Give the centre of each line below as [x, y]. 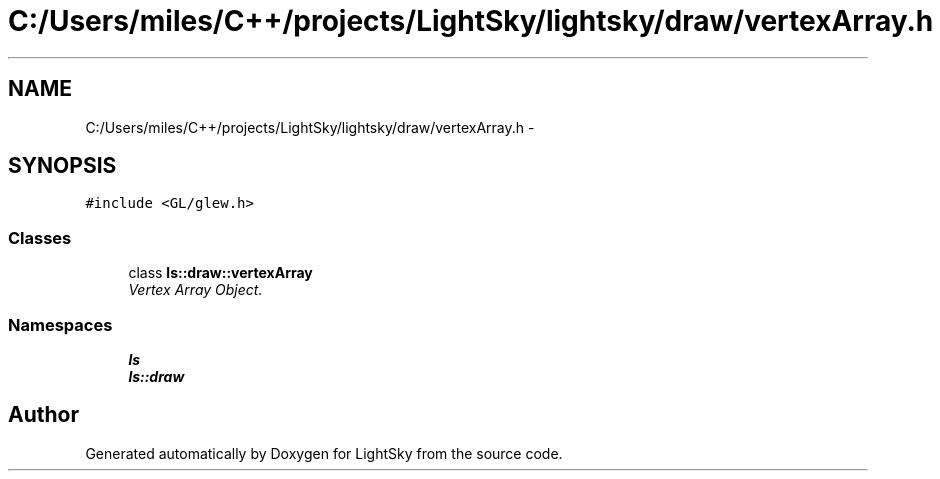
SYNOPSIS [62, 166]
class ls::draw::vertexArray [220, 273]
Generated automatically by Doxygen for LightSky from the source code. [324, 453]
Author [43, 415]
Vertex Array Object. [195, 290]
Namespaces [60, 324]
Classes [40, 237]
